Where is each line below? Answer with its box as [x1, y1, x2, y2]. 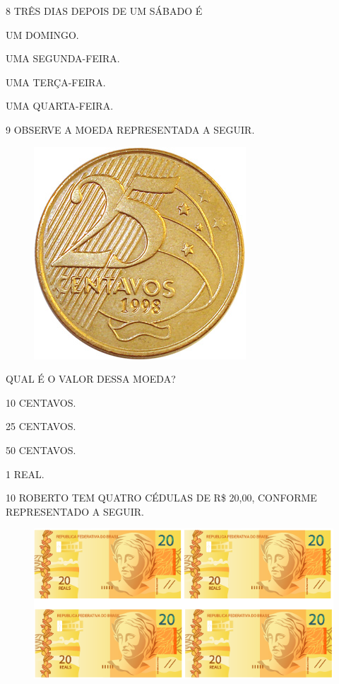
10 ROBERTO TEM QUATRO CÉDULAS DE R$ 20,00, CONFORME [6, 490, 317, 505]
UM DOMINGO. [6, 27, 79, 42]
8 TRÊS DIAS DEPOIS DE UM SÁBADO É [6, 4, 203, 18]
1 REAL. [6, 466, 44, 481]
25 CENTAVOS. [6, 419, 76, 434]
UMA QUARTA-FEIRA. [6, 98, 114, 113]
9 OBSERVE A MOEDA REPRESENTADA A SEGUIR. [6, 122, 255, 137]
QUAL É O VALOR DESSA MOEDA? [6, 371, 176, 386]
